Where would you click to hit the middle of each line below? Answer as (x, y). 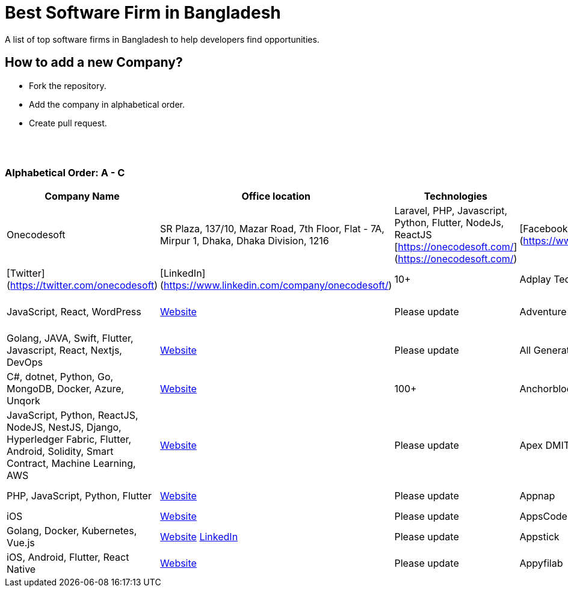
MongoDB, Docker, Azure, (66, 389)
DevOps (25, 362)
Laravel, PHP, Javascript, (451, 211)
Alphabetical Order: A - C (65, 172)
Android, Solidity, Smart (60, 452)
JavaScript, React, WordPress (74, 312)
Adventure (543, 312)
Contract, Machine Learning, (71, 464)
